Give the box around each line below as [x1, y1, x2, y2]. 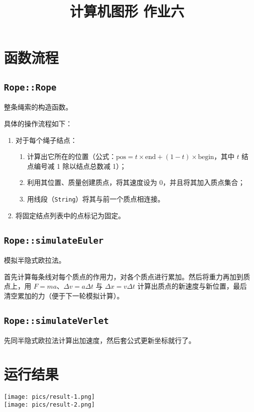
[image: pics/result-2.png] [4, 401, 95, 409]
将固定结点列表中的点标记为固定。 [15, 210, 125, 220]
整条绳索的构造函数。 [4, 102, 72, 112]
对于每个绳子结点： [15, 135, 77, 145]
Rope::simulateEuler [4, 235, 104, 246]
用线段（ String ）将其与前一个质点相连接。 [27, 193, 165, 204]
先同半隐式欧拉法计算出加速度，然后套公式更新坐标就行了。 [4, 335, 195, 345]
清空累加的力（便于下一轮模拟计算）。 [4, 290, 124, 300]
